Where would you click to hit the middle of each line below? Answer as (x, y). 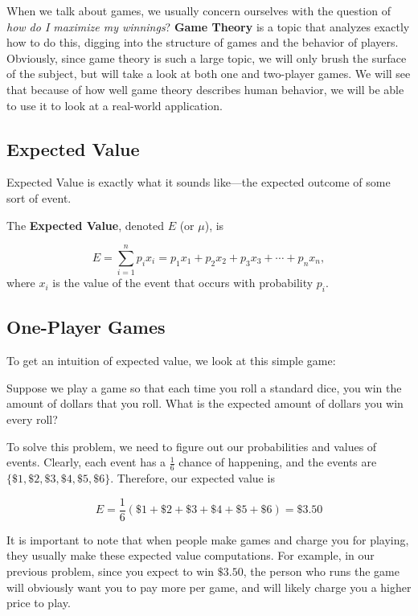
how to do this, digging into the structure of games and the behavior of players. (203, 42)
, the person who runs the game (321, 571)
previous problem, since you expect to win (111, 571)
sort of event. (39, 197)
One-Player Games (86, 327)
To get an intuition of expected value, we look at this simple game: (171, 361)
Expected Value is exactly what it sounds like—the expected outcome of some (199, 182)
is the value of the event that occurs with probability (183, 283)
